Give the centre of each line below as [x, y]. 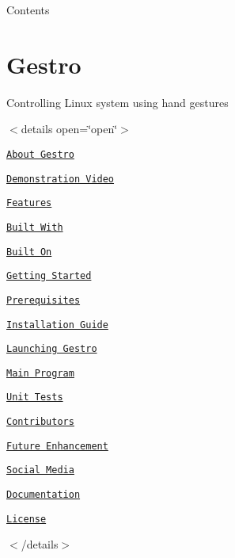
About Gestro [40, 154]
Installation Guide [57, 325]
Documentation [44, 495]
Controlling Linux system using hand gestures [117, 102]
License [27, 519]
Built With [35, 227]
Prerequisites [44, 300]
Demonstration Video [61, 179]
